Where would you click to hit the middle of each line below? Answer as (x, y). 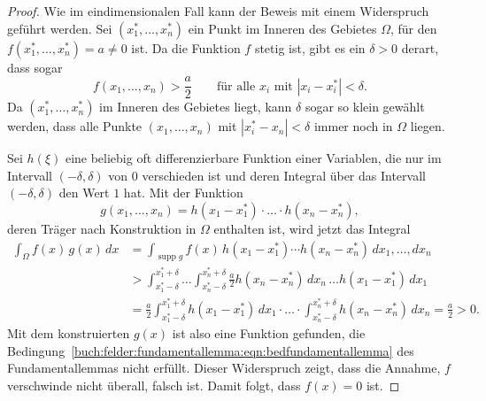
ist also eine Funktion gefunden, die (269, 333)
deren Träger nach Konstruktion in (102, 229)
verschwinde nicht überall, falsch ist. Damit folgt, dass (154, 385)
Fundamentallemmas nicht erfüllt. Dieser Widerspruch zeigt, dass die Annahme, (224, 368)
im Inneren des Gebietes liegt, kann (196, 107)
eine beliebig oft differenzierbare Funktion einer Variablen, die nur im (253, 158)
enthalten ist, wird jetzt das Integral (312, 229)
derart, (420, 47)
